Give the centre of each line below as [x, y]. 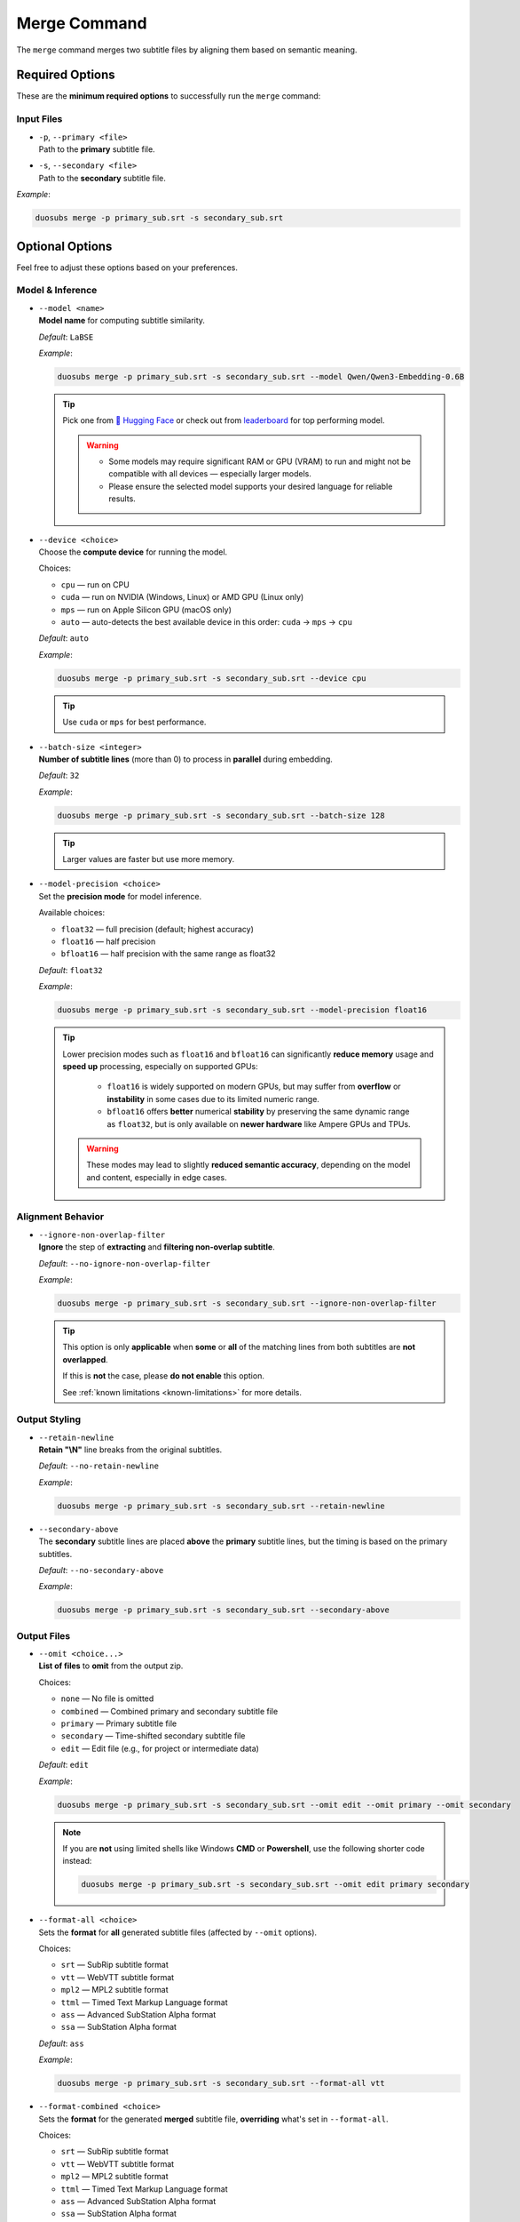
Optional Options [64, 246]
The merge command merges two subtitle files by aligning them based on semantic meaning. [187, 50]
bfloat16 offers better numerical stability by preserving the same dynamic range [258, 1112]
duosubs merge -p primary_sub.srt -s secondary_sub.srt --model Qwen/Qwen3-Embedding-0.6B [261, 376]
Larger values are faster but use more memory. [149, 859]
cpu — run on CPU [95, 584]
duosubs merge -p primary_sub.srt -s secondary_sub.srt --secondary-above [224, 1610]
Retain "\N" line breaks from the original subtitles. [130, 1450]
